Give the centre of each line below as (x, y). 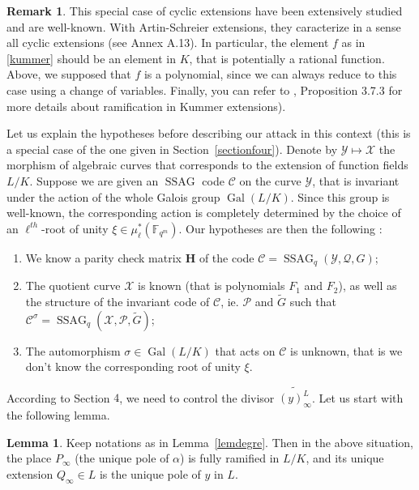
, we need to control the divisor (197, 397)
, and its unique (345, 458)
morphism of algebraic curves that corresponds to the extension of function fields (207, 165)
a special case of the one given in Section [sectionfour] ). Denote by (172, 149)
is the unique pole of (150, 474)
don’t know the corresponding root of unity (133, 366)
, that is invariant (356, 180)
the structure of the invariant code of (118, 301)
